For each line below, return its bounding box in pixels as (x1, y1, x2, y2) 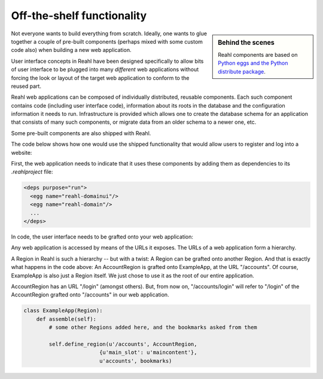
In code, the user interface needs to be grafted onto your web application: (11, 233, 194, 240)
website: (11, 149, 32, 156)
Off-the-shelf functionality (11, 9, 147, 22)
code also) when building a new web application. (11, 47, 132, 54)
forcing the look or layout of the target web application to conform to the (11, 74, 190, 81)
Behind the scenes (218, 38, 275, 47)
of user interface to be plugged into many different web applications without (11, 66, 199, 73)
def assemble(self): (36, 316, 97, 322)
